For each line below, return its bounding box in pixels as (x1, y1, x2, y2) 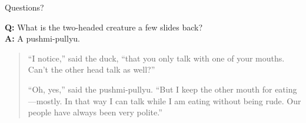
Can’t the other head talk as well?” (28, 63, 155, 76)
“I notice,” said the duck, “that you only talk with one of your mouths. (28, 52, 285, 64)
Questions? (5, 1, 44, 13)
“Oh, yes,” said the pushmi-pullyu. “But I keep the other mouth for (28, 83, 272, 95)
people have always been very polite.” (28, 106, 162, 118)
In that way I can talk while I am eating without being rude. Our (65, 94, 301, 107)
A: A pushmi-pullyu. (5, 32, 80, 45)
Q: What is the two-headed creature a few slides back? (5, 20, 203, 33)
